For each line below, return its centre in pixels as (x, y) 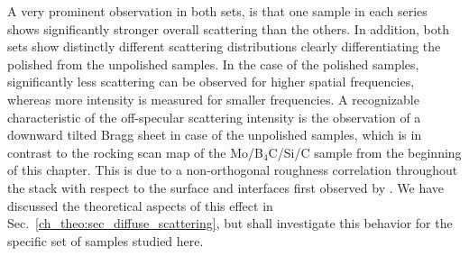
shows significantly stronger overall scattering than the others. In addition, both (228, 28)
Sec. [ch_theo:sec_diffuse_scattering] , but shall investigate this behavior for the (230, 223)
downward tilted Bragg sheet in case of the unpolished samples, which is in (215, 135)
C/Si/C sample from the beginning (365, 152)
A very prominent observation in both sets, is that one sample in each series (217, 11)
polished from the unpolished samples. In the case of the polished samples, (213, 64)
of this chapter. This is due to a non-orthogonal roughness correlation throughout (233, 170)
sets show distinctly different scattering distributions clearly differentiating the (224, 46)
